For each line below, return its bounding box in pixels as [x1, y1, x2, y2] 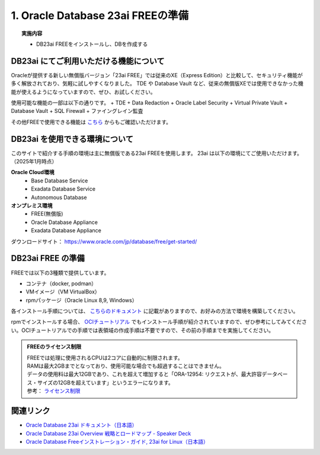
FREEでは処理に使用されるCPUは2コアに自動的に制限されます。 [27, 354, 183, 361]
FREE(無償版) [31, 210, 63, 217]
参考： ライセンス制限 [27, 387, 81, 394]
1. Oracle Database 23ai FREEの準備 [11, 9, 189, 22]
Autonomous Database [31, 194, 87, 201]
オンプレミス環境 [11, 202, 53, 209]
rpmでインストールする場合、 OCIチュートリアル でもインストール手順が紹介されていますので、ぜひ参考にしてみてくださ [11, 318, 308, 326]
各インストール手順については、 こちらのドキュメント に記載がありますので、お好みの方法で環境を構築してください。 [11, 308, 299, 315]
